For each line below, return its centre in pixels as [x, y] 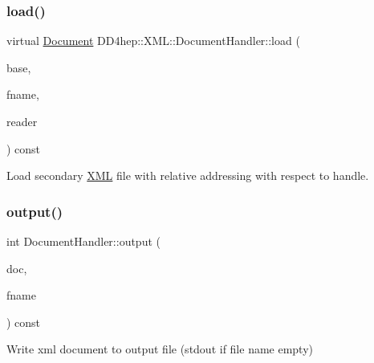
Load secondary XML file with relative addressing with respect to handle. [188, 175]
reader [22, 121]
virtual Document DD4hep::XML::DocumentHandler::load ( [153, 41]
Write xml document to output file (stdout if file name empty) [160, 349]
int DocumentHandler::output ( [83, 241]
